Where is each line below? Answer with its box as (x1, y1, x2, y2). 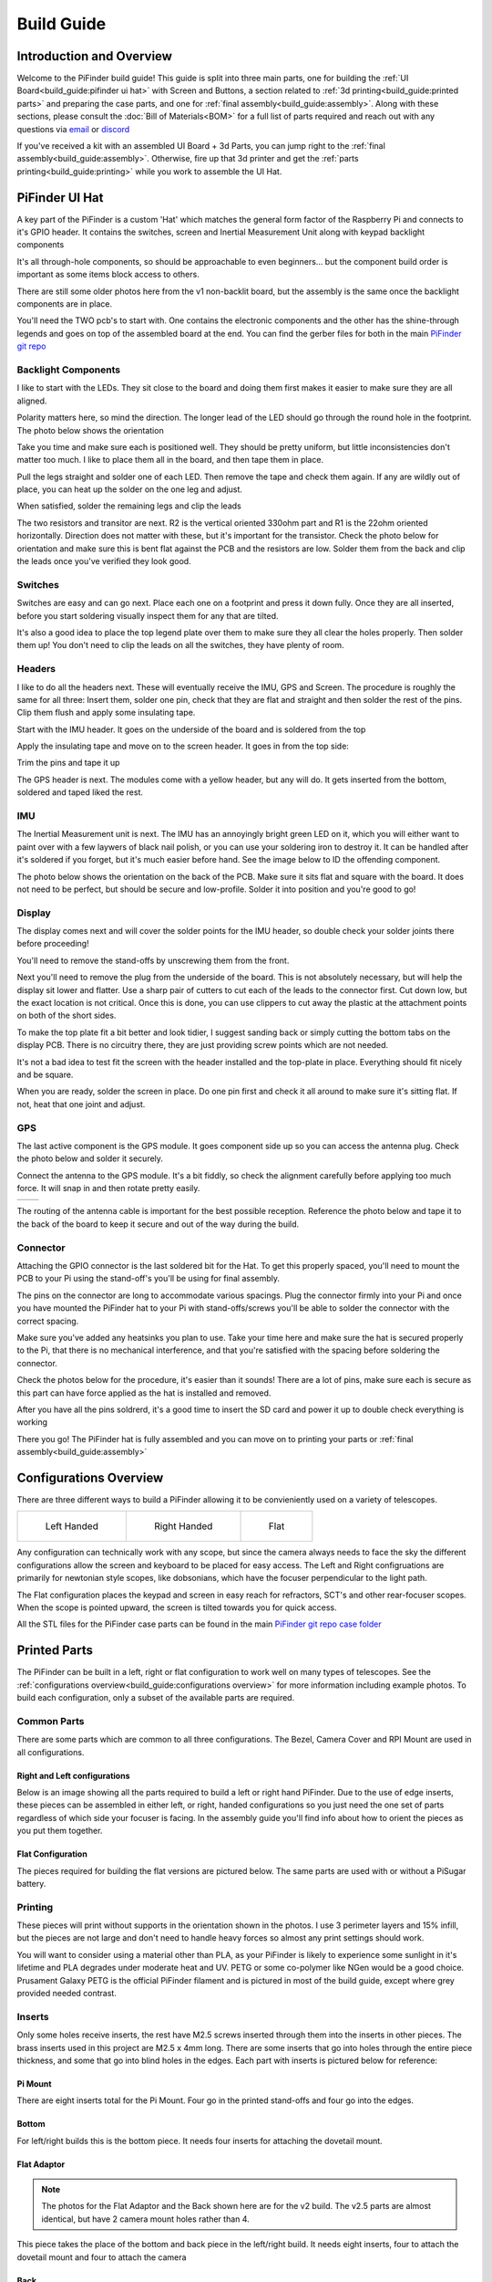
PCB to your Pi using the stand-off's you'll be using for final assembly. (16, 1273, 281, 1284)
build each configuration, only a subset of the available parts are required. (16, 1692, 295, 1703)
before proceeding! (16, 938, 90, 949)
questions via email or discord (16, 123, 130, 134)
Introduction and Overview (16, 48, 173, 64)
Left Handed (45, 1520, 99, 1533)
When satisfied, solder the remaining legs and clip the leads (16, 500, 241, 511)
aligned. (16, 395, 47, 406)
